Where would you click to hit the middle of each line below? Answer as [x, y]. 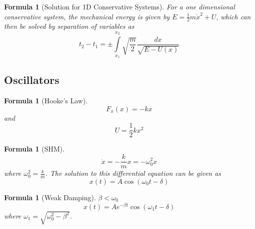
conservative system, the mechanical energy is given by [87, 16]
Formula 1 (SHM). [34, 149]
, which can [233, 16]
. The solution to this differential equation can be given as [133, 173]
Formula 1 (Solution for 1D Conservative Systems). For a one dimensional [120, 6]
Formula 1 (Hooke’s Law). [46, 101]
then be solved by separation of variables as [69, 26]
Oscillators [32, 80]
